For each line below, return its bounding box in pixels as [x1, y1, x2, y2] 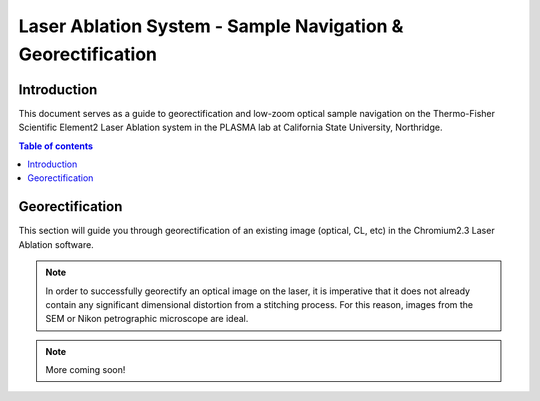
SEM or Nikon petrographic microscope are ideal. [45, 313, 249, 325]
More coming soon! [45, 364, 126, 376]
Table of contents [18, 140, 94, 152]
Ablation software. [18, 238, 94, 250]
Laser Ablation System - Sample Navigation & [18, 15, 404, 37]
